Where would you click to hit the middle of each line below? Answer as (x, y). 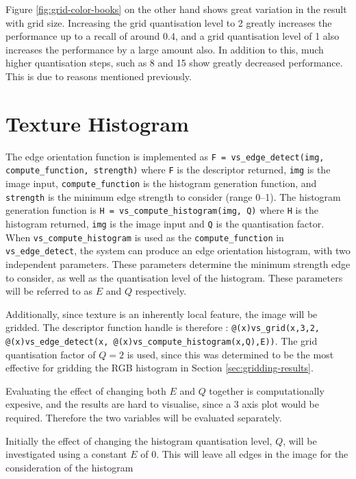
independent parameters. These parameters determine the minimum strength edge (178, 263)
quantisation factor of (51, 354)
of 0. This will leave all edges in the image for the (244, 454)
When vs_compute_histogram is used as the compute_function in (145, 237)
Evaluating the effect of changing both (86, 390)
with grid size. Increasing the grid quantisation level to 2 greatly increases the (169, 22)
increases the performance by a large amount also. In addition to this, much (165, 49)
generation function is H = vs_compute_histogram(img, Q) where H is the (162, 210)
